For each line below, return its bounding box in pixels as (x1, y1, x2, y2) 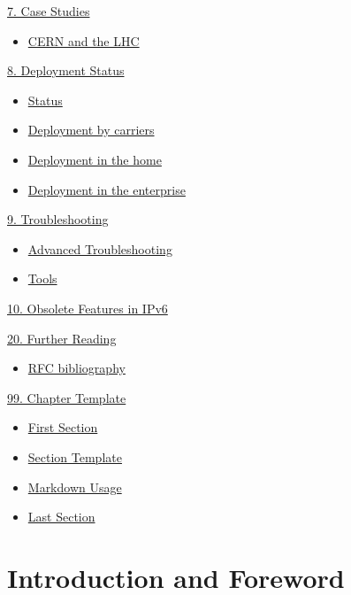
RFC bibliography (27, 359, 126, 377)
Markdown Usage (27, 477, 122, 496)
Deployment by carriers (27, 120, 155, 139)
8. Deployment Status (7, 61, 125, 80)
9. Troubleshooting (7, 210, 109, 228)
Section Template (27, 447, 122, 466)
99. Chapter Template (7, 388, 126, 406)
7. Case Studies (7, 2, 90, 19)
